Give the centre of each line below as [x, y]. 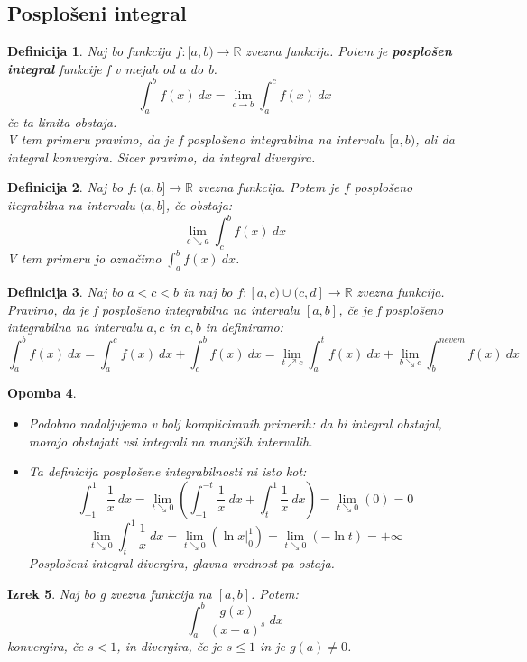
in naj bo [208, 292]
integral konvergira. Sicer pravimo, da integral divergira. [162, 156]
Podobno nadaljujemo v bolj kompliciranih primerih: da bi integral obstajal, [235, 423]
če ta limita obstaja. [62, 121]
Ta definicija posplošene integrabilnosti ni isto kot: [167, 471]
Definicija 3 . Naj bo [65, 292]
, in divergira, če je [169, 646]
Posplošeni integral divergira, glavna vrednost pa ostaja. [181, 563]
